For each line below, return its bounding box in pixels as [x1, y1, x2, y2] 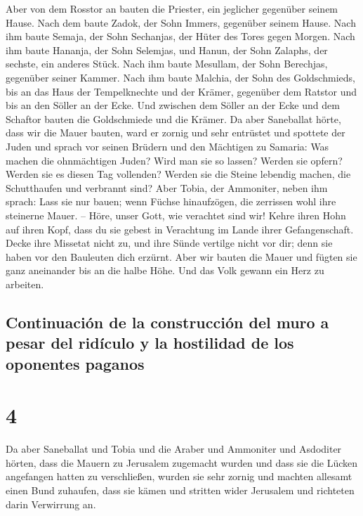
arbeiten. [6, 276, 44, 291]
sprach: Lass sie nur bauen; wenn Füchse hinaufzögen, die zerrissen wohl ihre [6, 194, 336, 209]
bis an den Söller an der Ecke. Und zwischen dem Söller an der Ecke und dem [6, 98, 340, 112]
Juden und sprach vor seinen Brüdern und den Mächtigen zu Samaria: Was [6, 138, 329, 153]
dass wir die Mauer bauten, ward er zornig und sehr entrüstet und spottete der [6, 125, 345, 140]
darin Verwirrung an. [6, 496, 96, 511]
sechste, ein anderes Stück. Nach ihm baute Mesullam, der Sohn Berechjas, [6, 56, 328, 71]
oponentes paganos [6, 352, 145, 374]
